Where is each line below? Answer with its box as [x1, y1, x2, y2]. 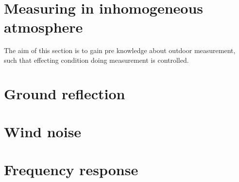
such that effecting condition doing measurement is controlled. [4, 55, 189, 65]
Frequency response [4, 160, 138, 180]
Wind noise [4, 122, 82, 142]
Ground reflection [4, 83, 125, 103]
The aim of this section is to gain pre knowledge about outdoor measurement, [4, 45, 236, 55]
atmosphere [4, 17, 83, 37]
